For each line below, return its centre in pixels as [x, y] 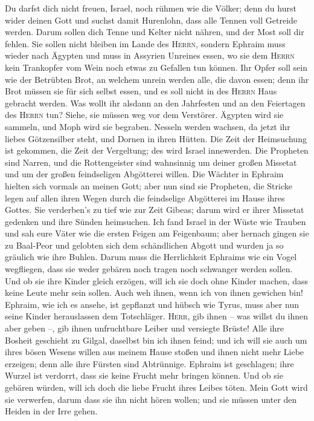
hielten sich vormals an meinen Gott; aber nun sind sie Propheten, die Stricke [149, 185]
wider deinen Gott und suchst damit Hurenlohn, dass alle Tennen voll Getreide [151, 20]
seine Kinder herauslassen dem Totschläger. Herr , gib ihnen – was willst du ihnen [157, 316]
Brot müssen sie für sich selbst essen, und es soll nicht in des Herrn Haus [141, 91]
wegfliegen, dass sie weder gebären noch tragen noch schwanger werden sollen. [149, 269]
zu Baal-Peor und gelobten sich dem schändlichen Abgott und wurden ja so [144, 245]
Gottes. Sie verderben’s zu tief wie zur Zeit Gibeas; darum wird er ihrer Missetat [155, 210]
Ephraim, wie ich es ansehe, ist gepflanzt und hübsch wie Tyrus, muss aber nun [152, 304]
